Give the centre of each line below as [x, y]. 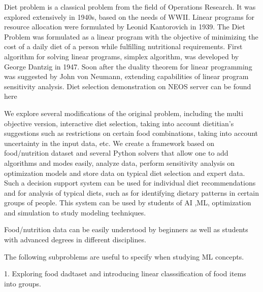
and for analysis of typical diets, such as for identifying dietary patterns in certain [131, 192]
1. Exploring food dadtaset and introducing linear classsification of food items [125, 273]
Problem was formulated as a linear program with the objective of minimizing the [131, 36]
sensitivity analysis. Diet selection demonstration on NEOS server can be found [128, 86]
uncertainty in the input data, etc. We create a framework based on [109, 143]
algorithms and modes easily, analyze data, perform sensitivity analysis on [120, 162]
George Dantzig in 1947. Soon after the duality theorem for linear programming [128, 66]
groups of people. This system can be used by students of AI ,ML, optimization [128, 203]
